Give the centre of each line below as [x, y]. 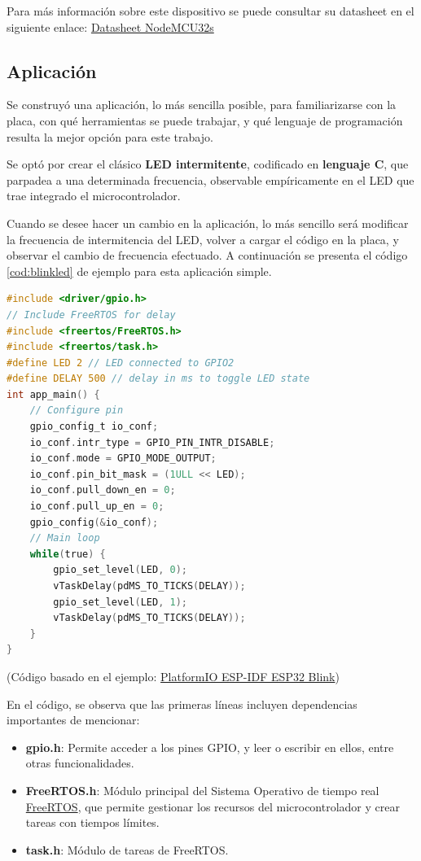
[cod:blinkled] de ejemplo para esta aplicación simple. [139, 271]
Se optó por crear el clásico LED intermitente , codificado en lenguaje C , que [208, 164]
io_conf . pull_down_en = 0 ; [103, 490]
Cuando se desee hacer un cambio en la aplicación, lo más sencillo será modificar [208, 223]
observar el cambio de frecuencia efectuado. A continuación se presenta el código [207, 255]
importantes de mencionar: [73, 720]
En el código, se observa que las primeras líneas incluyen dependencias [182, 704]
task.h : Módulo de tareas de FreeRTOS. [127, 849]
